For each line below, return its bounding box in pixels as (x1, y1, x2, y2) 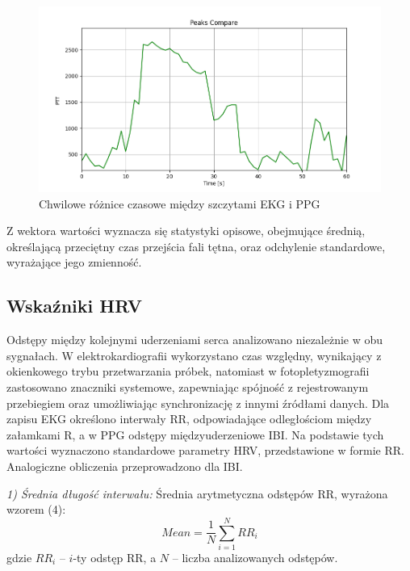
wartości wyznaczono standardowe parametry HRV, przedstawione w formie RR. (6, 442, 404, 459)
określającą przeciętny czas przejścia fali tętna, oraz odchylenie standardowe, (6, 237, 386, 254)
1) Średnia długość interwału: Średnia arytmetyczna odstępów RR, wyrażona (6, 485, 388, 502)
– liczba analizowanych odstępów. (172, 548, 338, 565)
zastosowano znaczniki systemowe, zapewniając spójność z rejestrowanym (6, 379, 369, 396)
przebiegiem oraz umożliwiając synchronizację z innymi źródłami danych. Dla (6, 394, 390, 411)
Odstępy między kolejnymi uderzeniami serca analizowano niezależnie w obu (6, 331, 383, 348)
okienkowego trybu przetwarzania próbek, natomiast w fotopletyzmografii (6, 363, 370, 380)
